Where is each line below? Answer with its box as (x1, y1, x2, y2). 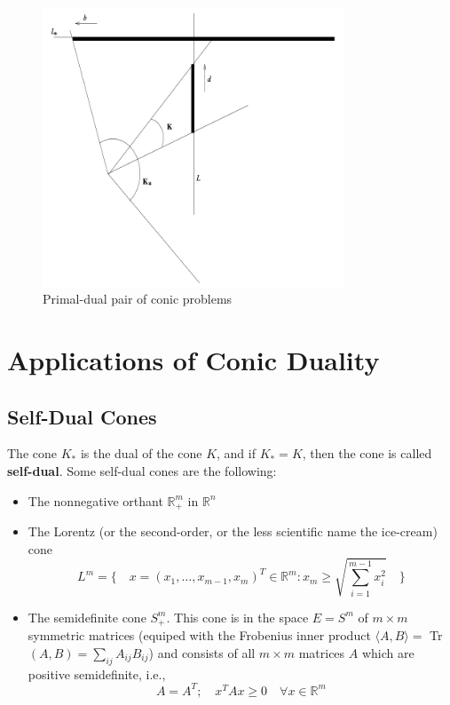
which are (361, 643, 414, 661)
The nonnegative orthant (28, 491, 163, 510)
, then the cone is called (302, 444, 432, 463)
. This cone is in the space (166, 607, 309, 626)
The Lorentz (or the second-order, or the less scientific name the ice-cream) (28, 522, 438, 541)
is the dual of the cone (80, 444, 202, 463)
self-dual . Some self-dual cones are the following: (7, 462, 277, 480)
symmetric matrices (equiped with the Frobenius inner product (28, 626, 371, 645)
